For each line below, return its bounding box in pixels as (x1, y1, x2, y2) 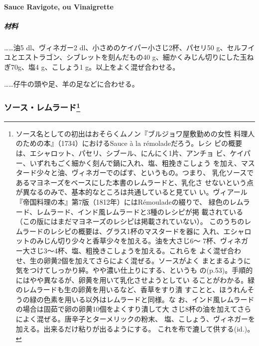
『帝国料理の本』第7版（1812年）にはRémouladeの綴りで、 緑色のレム (15, 196, 243, 207)
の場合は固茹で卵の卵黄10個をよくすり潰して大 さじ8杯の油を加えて (15, 304, 238, 314)
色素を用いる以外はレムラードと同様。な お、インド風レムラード (43, 294, 255, 304)
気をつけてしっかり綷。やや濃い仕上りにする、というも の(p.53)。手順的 (15, 265, 253, 275)
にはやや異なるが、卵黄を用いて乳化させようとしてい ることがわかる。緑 (15, 274, 255, 285)
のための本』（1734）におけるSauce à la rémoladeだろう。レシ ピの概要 (15, 138, 242, 148)
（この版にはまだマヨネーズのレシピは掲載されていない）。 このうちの (15, 216, 245, 227)
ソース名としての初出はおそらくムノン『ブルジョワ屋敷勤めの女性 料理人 (15, 128, 255, 138)
